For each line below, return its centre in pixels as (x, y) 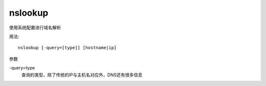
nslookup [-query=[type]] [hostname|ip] (67, 48)
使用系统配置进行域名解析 (35, 28)
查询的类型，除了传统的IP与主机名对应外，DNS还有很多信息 (82, 75)
